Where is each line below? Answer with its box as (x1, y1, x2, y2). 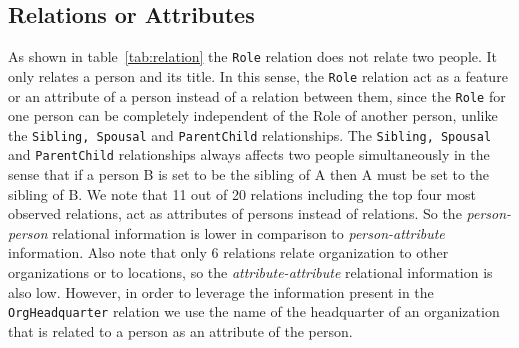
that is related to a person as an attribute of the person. (8, 320, 353, 341)
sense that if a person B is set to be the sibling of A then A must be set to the (8, 164, 490, 185)
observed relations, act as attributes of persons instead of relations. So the (8, 203, 462, 224)
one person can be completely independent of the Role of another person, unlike (8, 105, 498, 126)
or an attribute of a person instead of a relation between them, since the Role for (8, 85, 506, 106)
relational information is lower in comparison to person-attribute (52, 222, 445, 243)
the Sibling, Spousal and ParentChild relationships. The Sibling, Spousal (8, 124, 492, 145)
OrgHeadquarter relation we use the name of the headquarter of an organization (8, 301, 500, 322)
